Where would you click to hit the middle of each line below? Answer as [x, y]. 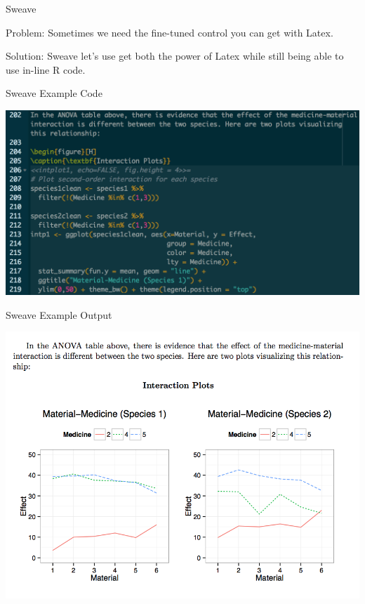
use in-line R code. [46, 69]
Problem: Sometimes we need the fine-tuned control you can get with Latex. [170, 32]
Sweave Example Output [59, 314]
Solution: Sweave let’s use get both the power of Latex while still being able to [175, 56]
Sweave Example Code [54, 93]
